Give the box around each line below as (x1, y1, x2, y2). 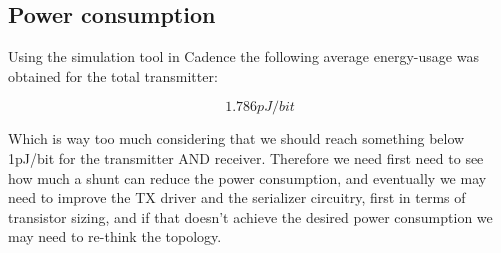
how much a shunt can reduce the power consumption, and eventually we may (8, 167, 487, 188)
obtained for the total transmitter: (8, 65, 218, 86)
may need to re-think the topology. (8, 226, 222, 247)
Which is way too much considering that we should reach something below (8, 128, 465, 149)
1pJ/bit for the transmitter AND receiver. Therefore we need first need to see (8, 147, 484, 168)
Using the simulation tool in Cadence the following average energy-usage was (8, 46, 479, 67)
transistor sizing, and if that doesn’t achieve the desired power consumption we (8, 206, 493, 227)
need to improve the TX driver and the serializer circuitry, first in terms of (8, 187, 466, 208)
